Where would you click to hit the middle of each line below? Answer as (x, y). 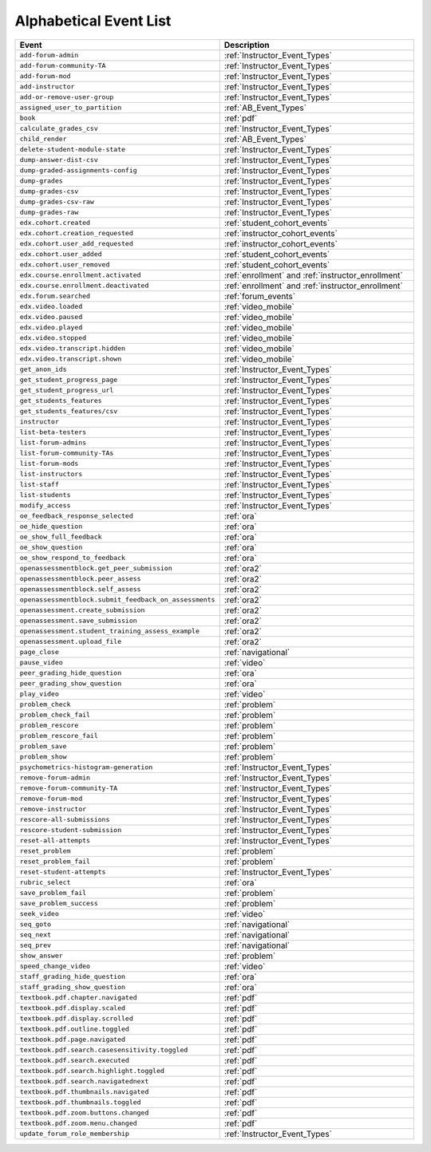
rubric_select (45, 883)
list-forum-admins (53, 443)
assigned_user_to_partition (71, 108)
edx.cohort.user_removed (65, 264)
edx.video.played (51, 327)
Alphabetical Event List (93, 21)
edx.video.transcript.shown (71, 359)
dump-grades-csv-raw (57, 202)
